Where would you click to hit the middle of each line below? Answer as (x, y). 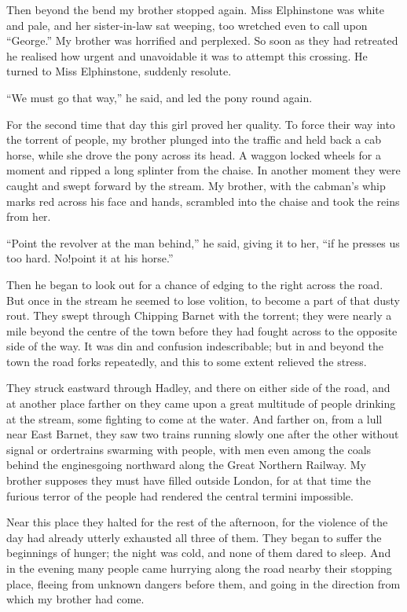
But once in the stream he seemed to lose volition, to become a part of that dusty (203, 300)
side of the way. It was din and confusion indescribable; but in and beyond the (195, 346)
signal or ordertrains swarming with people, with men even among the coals (189, 449)
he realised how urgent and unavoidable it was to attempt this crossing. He (187, 55)
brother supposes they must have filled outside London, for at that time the (189, 480)
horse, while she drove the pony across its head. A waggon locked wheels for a (194, 154)
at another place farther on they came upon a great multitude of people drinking (201, 403)
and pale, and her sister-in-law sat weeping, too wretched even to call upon (187, 25)
